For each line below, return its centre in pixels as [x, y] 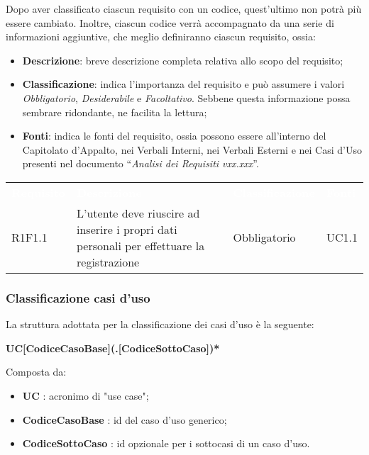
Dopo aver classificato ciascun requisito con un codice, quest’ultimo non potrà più [184, 9]
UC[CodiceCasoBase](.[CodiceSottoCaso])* [113, 348]
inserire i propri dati [127, 229]
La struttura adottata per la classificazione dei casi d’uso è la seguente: [160, 324]
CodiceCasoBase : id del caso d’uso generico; [125, 419]
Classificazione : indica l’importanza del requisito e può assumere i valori [183, 84]
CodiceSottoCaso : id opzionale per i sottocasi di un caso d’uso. [166, 443]
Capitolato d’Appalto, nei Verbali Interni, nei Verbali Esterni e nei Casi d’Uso [192, 149]
